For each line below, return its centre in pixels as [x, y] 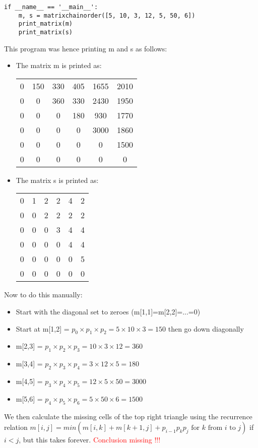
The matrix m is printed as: [59, 65]
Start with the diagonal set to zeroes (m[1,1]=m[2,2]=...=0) [108, 311]
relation [16, 427]
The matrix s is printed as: [57, 180]
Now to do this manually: [43, 295]
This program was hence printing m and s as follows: [86, 48]
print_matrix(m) [46, 24]
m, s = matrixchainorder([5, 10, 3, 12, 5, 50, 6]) [107, 15]
